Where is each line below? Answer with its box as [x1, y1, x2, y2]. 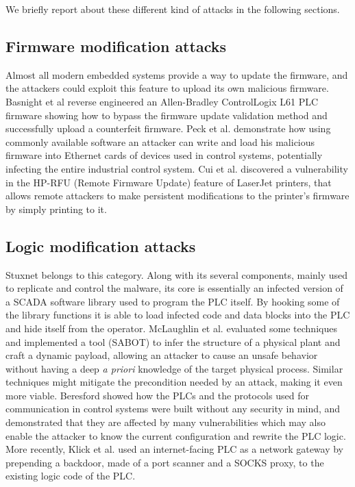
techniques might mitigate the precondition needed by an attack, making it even [5, 375, 343, 389]
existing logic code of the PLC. [5, 469, 136, 483]
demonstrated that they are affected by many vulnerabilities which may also [5, 415, 326, 429]
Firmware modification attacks [5, 35, 226, 56]
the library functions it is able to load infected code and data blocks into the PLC [5, 308, 350, 322]
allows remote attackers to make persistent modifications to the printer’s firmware [5, 188, 350, 203]
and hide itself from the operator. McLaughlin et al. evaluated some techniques [5, 321, 337, 335]
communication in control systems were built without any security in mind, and [5, 401, 341, 416]
